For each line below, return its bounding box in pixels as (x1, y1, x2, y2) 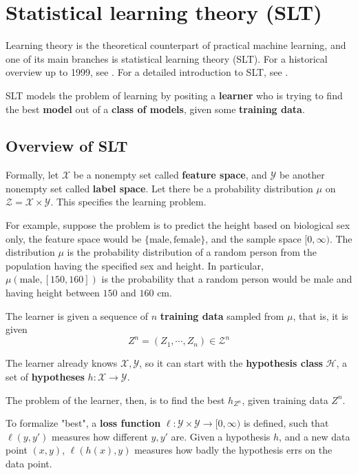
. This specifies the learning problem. (50, 194, 207, 209)
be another (279, 168, 325, 182)
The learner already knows (6, 356, 118, 370)
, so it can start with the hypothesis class (139, 356, 323, 370)
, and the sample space (205, 231, 302, 245)
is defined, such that (243, 416, 329, 430)
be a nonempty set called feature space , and (73, 168, 267, 182)
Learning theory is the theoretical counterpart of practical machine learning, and (6, 38, 346, 52)
